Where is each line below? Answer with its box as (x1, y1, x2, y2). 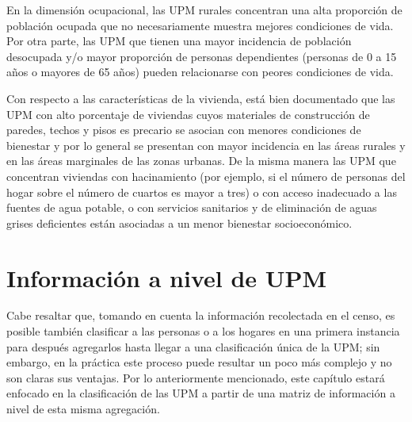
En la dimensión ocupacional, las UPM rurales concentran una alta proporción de (6, 2, 402, 17)
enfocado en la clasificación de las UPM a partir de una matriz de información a (6, 385, 395, 401)
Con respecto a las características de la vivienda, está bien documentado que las (6, 90, 395, 106)
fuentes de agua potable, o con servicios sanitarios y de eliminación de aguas (6, 199, 377, 216)
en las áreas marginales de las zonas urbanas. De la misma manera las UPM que (6, 152, 396, 169)
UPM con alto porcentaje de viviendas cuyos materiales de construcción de (6, 105, 370, 122)
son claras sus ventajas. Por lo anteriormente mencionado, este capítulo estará (6, 369, 385, 386)
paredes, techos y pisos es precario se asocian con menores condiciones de (6, 121, 361, 138)
